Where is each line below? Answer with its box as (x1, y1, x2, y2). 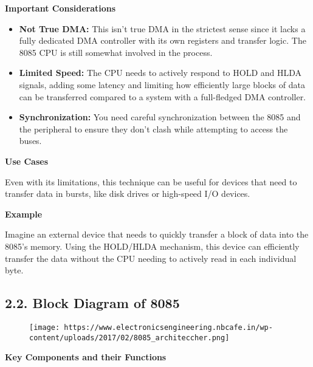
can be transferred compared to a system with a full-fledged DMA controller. (19, 90, 306, 103)
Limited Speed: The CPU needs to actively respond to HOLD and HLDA (19, 66, 302, 79)
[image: (29, 323, 60, 332)
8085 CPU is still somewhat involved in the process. (19, 46, 213, 58)
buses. (19, 134, 42, 147)
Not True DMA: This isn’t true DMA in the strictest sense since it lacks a (19, 22, 306, 35)
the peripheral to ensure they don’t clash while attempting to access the (19, 122, 288, 135)
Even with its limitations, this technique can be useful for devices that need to (5, 175, 297, 188)
